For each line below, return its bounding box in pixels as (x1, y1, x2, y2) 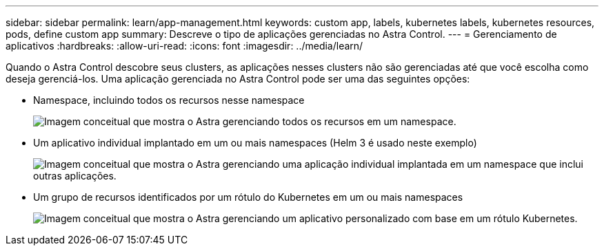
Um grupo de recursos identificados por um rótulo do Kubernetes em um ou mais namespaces (33, 191, 463, 203)
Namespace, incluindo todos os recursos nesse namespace (33, 94, 305, 106)
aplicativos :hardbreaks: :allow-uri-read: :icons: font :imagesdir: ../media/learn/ (6, 40, 363, 52)
